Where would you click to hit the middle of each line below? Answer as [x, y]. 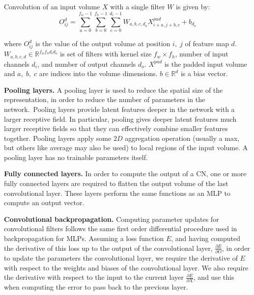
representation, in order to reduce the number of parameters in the [105, 99]
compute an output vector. [44, 202]
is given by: [193, 6]
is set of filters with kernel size [106, 54]
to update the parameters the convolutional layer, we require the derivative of [121, 257]
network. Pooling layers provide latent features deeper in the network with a [119, 109]
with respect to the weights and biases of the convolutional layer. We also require [126, 267]
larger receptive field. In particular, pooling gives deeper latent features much [120, 119]
